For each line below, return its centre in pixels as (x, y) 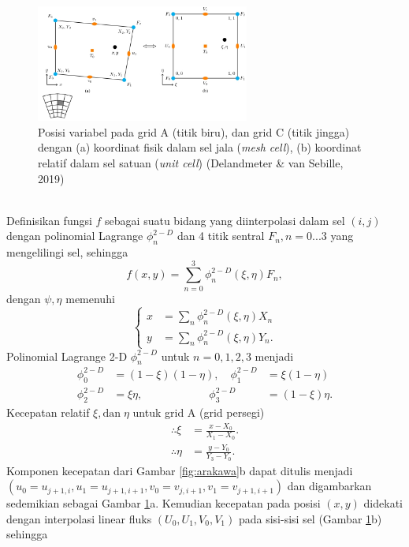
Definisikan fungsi (49, 220)
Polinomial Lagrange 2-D (67, 356)
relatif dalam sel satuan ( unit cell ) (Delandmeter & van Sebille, (191, 162)
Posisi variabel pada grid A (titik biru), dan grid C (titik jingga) (194, 131)
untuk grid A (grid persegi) (199, 412)
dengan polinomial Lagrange (75, 236)
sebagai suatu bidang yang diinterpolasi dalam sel (225, 220)
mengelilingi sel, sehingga (67, 252)
